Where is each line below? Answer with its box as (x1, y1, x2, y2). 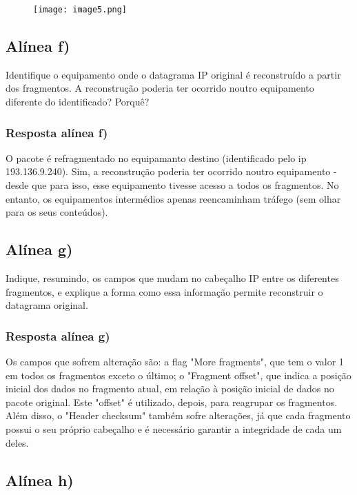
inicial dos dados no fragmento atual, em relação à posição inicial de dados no (6, 381, 334, 396)
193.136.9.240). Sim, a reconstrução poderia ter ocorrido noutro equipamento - (6, 164, 337, 179)
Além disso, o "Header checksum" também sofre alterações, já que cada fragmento (6, 408, 351, 423)
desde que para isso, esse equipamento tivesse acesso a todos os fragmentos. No (6, 178, 339, 192)
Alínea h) (6, 469, 74, 490)
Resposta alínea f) (6, 123, 108, 141)
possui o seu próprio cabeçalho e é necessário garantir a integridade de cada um (6, 422, 342, 436)
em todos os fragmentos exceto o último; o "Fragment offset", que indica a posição (6, 367, 351, 382)
